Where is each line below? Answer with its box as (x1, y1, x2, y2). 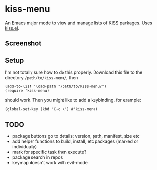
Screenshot (5, 40, 42, 48)
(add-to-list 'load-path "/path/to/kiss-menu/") (5, 84, 107, 89)
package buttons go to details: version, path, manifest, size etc (12, 133, 140, 139)
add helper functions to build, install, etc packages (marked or (12, 138, 139, 144)
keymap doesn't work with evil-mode (12, 159, 88, 165)
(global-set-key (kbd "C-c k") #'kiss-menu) (5, 107, 98, 112)
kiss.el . (5, 25, 20, 31)
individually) (12, 143, 37, 149)
